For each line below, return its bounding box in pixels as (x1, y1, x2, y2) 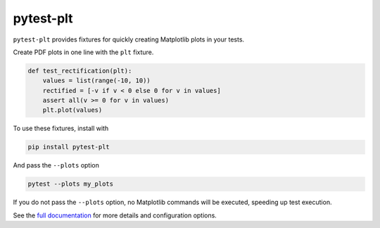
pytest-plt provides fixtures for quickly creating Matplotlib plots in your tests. (13, 35, 245, 44)
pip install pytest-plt (27, 143, 110, 151)
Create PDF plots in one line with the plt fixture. (13, 48, 154, 56)
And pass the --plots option (13, 161, 100, 170)
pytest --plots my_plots (27, 180, 114, 188)
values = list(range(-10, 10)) (42, 77, 151, 84)
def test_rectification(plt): (27, 67, 132, 75)
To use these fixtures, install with (13, 124, 109, 133)
